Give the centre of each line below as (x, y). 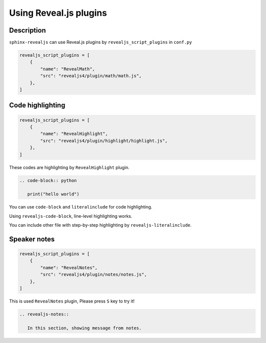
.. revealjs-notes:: (44, 314)
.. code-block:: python (48, 180)
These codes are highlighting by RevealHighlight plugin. (69, 167)
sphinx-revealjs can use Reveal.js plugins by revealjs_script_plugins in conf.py (100, 42)
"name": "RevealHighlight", (74, 134)
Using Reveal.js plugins (58, 13)
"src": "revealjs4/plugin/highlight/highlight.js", (104, 141)
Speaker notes (32, 239)
